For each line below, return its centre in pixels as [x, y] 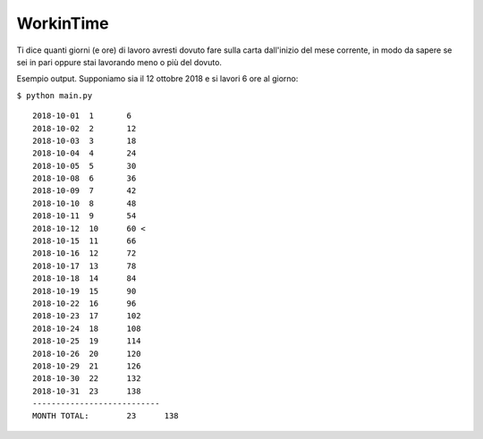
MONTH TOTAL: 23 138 [106, 416]
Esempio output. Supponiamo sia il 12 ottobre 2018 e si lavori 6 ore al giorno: [157, 79]
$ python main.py [55, 95]
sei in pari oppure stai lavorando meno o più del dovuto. [119, 62]
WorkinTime [63, 23]
